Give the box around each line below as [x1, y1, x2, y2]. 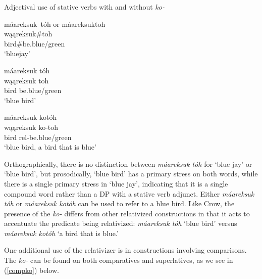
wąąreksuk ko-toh [4, 121, 59, 132]
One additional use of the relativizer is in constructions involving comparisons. [4, 245, 247, 255]
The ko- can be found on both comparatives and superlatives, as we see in [4, 255, 233, 265]
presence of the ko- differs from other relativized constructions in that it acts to [4, 208, 250, 218]
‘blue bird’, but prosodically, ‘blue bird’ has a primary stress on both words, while [4, 168, 258, 179]
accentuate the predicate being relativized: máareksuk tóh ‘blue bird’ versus [4, 218, 237, 228]
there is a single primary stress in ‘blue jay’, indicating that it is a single [4, 178, 228, 189]
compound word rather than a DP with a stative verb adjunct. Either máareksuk [4, 188, 254, 199]
